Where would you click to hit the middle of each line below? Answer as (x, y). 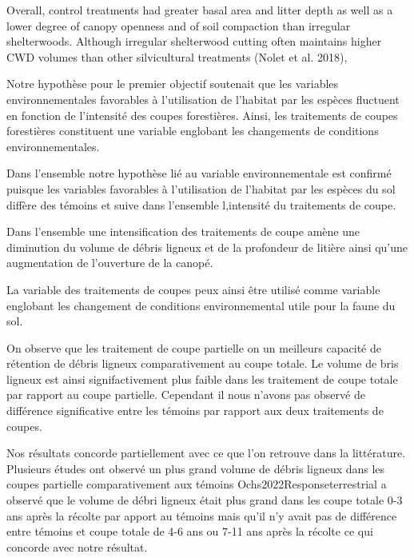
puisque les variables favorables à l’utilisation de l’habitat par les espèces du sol (201, 188)
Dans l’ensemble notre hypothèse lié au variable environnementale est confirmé (199, 173)
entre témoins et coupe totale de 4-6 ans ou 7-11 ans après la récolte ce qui (190, 531)
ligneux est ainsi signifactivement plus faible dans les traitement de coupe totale (202, 379)
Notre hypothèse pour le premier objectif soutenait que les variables (173, 84)
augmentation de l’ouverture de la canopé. (110, 263)
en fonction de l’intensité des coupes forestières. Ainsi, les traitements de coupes (202, 115)
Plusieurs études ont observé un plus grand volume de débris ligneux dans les (196, 468)
